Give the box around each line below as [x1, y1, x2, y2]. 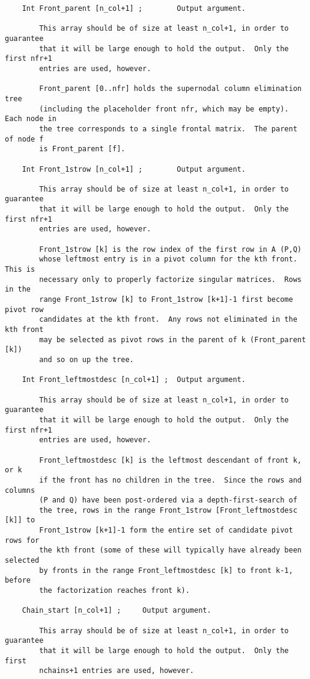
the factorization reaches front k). [39, 586, 190, 595]
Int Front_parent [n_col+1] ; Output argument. [22, 4, 246, 13]
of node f [5, 134, 44, 143]
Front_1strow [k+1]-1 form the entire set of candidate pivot [39, 526, 293, 535]
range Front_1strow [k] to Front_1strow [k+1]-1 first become [39, 295, 293, 304]
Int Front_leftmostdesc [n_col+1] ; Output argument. [22, 375, 246, 384]
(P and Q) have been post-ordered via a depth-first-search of [39, 496, 297, 505]
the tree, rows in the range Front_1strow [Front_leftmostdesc [39, 505, 297, 515]
